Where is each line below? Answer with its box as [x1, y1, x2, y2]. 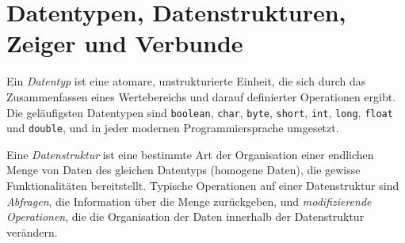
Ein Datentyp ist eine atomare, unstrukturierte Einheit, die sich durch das [6, 73, 366, 89]
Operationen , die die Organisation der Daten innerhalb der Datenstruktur [6, 208, 365, 225]
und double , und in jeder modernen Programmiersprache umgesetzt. [6, 120, 339, 136]
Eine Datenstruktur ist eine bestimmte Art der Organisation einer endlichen [6, 146, 374, 162]
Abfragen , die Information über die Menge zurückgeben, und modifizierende [6, 192, 372, 209]
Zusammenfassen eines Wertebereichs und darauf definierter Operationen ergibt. [6, 88, 396, 104]
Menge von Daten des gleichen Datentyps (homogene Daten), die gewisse [6, 161, 361, 178]
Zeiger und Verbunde [6, 27, 243, 59]
